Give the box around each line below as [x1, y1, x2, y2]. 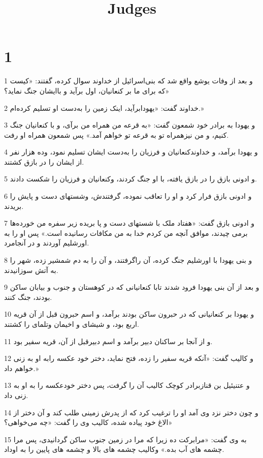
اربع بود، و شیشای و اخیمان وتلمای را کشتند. [4, 319, 139, 329]
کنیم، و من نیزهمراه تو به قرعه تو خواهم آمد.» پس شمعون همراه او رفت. [4, 129, 229, 140]
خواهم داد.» [4, 362, 39, 373]
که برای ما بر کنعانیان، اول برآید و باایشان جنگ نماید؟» [4, 85, 170, 96]
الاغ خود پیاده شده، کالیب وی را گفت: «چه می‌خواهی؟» [4, 417, 173, 428]
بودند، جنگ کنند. [4, 291, 52, 302]
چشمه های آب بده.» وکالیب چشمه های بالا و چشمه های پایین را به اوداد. [4, 444, 224, 454]
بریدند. [4, 200, 24, 211]
